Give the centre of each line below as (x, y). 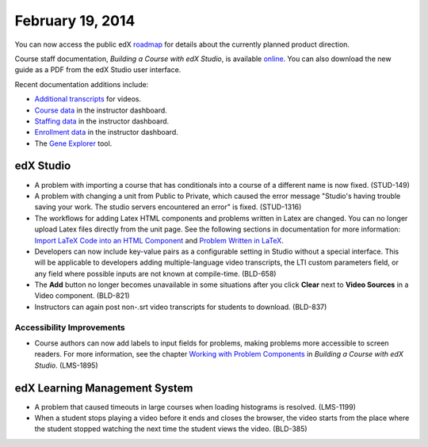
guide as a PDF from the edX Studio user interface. (98, 70)
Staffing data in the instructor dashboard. (102, 121)
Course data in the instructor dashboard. (101, 110)
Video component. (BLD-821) (82, 296)
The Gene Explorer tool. (73, 143)
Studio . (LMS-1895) (66, 365)
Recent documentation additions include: (82, 84)
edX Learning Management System (104, 388)
